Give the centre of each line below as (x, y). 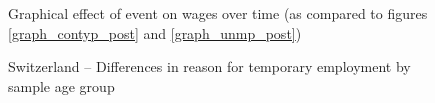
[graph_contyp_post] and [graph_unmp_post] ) (155, 32)
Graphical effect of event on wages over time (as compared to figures (218, 13)
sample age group (61, 85)
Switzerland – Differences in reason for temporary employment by (209, 66)
